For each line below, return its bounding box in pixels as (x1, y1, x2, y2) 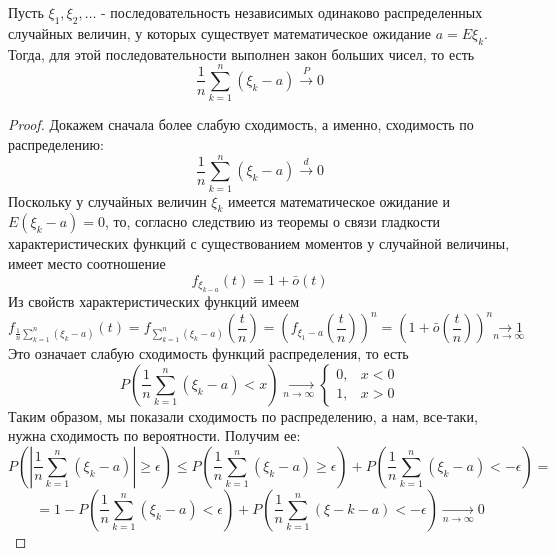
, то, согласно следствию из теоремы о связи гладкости (105, 211, 440, 232)
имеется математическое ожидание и (227, 190, 451, 211)
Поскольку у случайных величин (8, 190, 207, 211)
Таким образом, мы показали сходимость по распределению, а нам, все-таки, (8, 405, 478, 426)
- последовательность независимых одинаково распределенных (101, 2, 483, 22)
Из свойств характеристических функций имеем (8, 291, 300, 312)
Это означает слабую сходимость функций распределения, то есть (8, 343, 409, 364)
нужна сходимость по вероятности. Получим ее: (8, 425, 301, 446)
